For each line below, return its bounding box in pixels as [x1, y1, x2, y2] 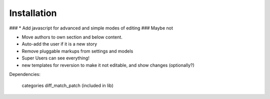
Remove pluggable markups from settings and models [21, 48, 133, 54]
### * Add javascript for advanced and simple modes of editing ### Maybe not [9, 25, 173, 31]
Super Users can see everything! [21, 55, 89, 61]
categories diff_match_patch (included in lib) [21, 82, 113, 88]
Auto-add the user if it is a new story [21, 41, 97, 47]
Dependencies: [9, 71, 41, 77]
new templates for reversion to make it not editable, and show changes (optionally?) [21, 62, 194, 68]
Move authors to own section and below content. [21, 34, 122, 40]
